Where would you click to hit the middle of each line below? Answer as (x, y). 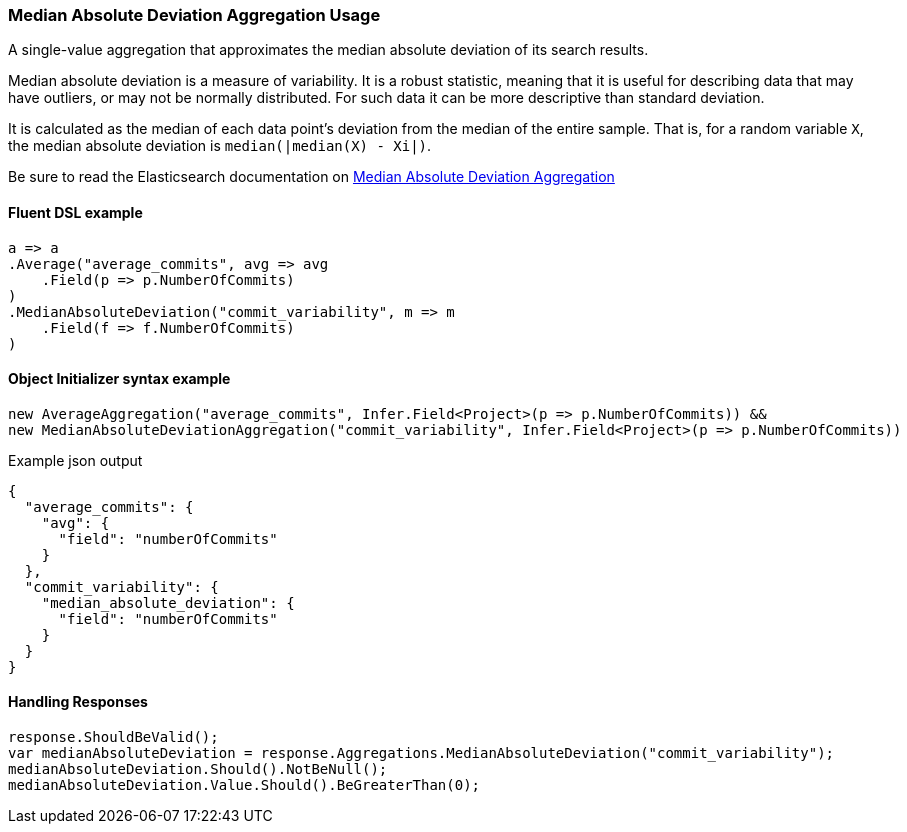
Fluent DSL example (75, 212)
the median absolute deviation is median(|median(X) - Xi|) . (220, 146)
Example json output (75, 460)
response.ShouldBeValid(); (113, 737)
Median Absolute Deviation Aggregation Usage (194, 15)
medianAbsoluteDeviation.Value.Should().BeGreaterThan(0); (244, 785)
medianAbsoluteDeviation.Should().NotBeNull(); (198, 769)
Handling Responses (78, 702)
